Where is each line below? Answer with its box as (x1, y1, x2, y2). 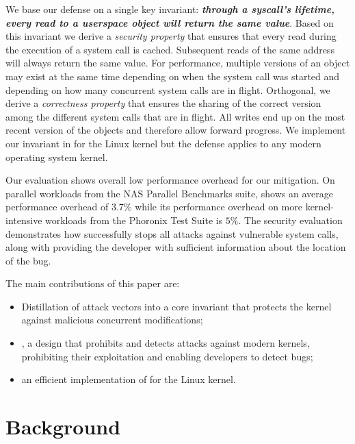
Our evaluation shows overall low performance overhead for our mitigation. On (5, 173, 335, 187)
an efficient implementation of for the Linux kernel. (21, 372, 236, 386)
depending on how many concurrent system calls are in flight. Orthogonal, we (5, 82, 330, 97)
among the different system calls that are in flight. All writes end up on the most (5, 109, 345, 123)
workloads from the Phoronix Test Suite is (45, 212, 223, 227)
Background (5, 412, 121, 441)
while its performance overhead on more (135, 199, 302, 214)
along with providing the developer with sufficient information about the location (5, 240, 346, 254)
